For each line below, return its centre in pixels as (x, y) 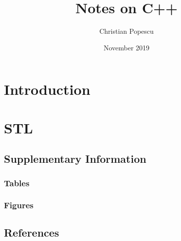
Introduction (47, 89)
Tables (17, 183)
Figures (19, 205)
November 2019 (127, 47)
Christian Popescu (127, 31)
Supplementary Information (75, 159)
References (32, 232)
